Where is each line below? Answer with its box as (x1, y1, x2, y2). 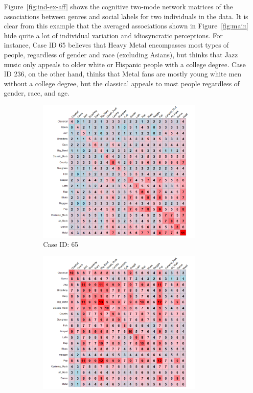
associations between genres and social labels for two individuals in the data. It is (4, 11, 248, 21)
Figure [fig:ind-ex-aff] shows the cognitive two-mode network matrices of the (4, 1, 233, 11)
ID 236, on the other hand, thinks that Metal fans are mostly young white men (4, 69, 242, 79)
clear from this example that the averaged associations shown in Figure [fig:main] (4, 21, 249, 31)
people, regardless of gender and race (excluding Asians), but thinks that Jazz (4, 49, 238, 59)
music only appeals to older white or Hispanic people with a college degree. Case (4, 59, 246, 69)
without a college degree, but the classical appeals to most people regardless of (4, 78, 240, 88)
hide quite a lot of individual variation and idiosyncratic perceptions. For (4, 30, 223, 40)
